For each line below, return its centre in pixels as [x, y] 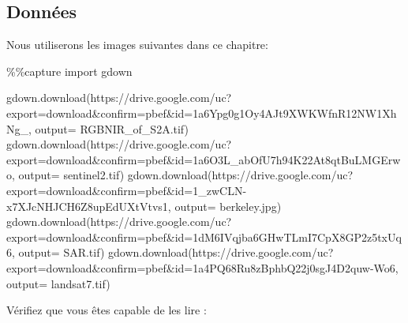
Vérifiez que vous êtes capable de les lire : [107, 310]
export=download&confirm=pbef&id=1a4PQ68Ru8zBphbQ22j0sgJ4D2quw [188, 267]
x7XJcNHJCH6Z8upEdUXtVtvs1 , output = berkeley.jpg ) [144, 206]
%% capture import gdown [69, 71]
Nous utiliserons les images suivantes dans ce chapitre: [137, 45]
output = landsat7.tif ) [58, 283]
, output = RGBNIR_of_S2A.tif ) [109, 128]
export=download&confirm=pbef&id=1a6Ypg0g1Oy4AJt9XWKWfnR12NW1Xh [202, 113]
